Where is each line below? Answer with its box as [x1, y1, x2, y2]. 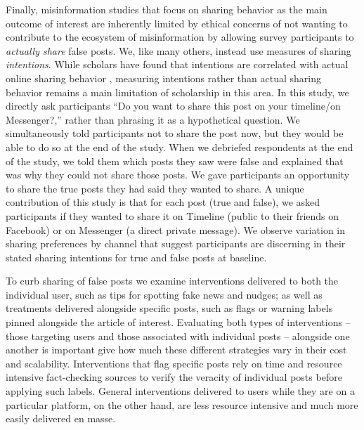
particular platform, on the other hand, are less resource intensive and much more [6, 397, 358, 412]
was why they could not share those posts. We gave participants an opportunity [6, 167, 350, 182]
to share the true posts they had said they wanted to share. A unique [6, 181, 304, 195]
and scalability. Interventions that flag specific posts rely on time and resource [6, 356, 342, 370]
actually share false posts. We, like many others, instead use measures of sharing [6, 43, 351, 58]
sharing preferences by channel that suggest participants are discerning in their [6, 236, 346, 251]
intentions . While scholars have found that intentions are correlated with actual [6, 57, 349, 72]
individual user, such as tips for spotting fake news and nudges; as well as [6, 287, 323, 301]
